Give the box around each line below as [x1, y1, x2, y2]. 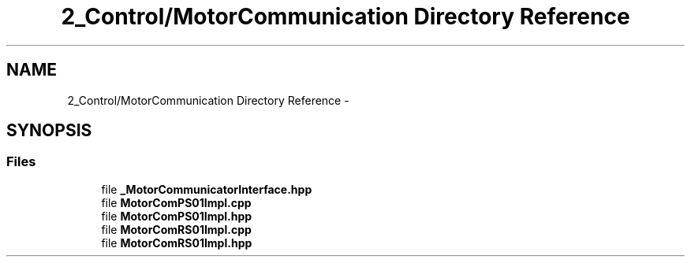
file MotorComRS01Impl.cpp [101, 222, 252, 236]
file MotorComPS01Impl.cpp [101, 195, 252, 209]
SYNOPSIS [6, 120, 92, 141]
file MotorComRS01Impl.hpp [101, 235, 252, 250]
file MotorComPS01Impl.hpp [101, 209, 252, 223]
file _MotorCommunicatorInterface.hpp [101, 182, 312, 196]
